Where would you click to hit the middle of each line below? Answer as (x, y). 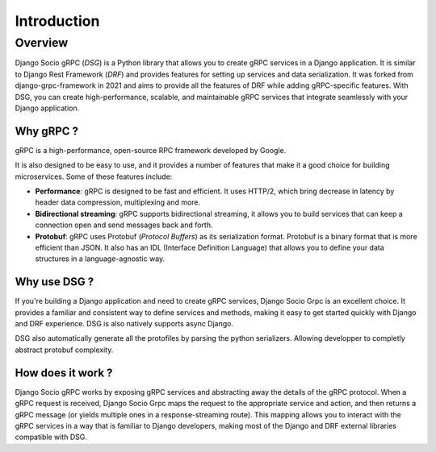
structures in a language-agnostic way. (100, 259)
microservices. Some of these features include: (94, 176)
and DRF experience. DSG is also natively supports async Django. (124, 324)
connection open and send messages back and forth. (124, 225)
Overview (42, 43)
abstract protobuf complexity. (64, 350)
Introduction (57, 21)
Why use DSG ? (55, 282)
